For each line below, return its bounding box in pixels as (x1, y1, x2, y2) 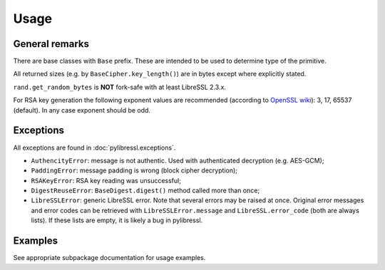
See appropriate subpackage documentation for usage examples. (13, 254, 206, 262)
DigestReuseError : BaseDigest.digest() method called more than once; (31, 186, 260, 195)
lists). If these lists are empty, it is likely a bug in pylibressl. (31, 216, 203, 224)
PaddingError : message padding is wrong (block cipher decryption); (31, 166, 238, 175)
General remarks (13, 38, 89, 50)
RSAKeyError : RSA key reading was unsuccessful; (31, 176, 182, 185)
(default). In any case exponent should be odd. (13, 105, 151, 114)
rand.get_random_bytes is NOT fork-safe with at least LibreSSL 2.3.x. (13, 83, 226, 91)
